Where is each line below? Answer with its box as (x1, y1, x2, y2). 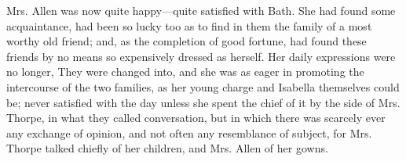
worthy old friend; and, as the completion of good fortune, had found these (6, 33, 367, 49)
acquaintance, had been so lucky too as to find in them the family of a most (6, 17, 372, 34)
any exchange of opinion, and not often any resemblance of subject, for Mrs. (6, 124, 372, 141)
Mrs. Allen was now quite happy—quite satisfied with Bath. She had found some (6, 2, 396, 18)
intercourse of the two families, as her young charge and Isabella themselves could (6, 78, 400, 95)
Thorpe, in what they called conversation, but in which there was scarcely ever (6, 109, 386, 126)
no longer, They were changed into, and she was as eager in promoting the (6, 63, 364, 80)
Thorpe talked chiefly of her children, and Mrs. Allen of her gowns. (6, 140, 328, 156)
